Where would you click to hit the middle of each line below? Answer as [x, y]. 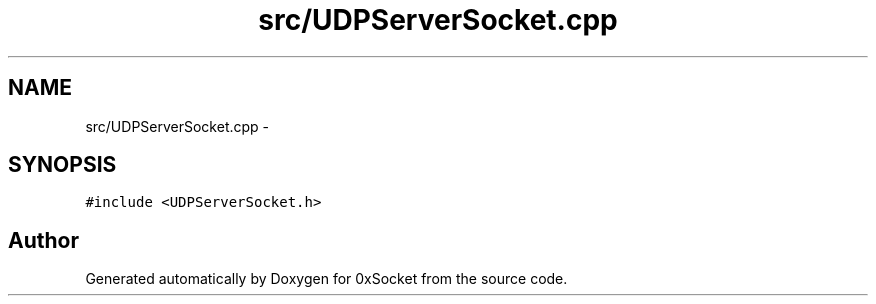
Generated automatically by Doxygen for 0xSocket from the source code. [326, 279]
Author [43, 240]
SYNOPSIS [62, 165]
